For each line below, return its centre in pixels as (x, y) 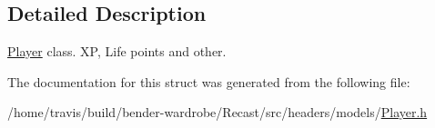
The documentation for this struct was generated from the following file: (209, 81)
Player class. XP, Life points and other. (117, 51)
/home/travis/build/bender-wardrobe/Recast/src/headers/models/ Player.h (217, 112)
